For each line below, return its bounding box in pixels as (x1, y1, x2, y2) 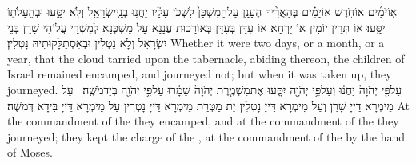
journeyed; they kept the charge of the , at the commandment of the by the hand (7, 128, 406, 145)
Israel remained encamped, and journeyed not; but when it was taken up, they (7, 66, 392, 82)
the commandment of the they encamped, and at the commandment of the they (7, 113, 399, 129)
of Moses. (7, 144, 53, 161)
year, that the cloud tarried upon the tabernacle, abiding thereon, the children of (7, 50, 405, 66)
